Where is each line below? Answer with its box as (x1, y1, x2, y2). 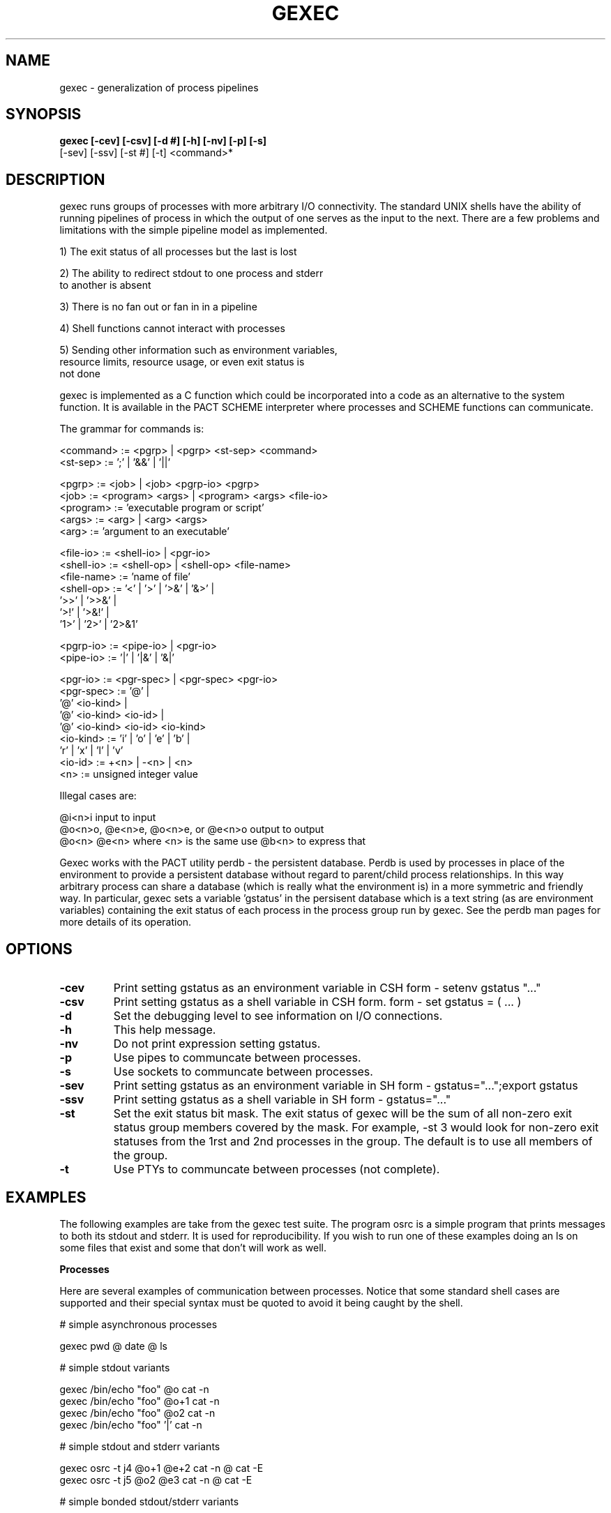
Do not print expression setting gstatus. (113, 1037, 321, 1051)
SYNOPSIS (6, 105, 82, 123)
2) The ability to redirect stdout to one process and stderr (59, 267, 324, 280)
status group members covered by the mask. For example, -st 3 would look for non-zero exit (113, 1120, 599, 1135)
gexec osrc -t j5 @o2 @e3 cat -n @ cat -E (59, 1473, 252, 1486)
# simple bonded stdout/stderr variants (59, 1495, 239, 1507)
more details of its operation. (59, 916, 192, 928)
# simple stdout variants (59, 1361, 170, 1373)
